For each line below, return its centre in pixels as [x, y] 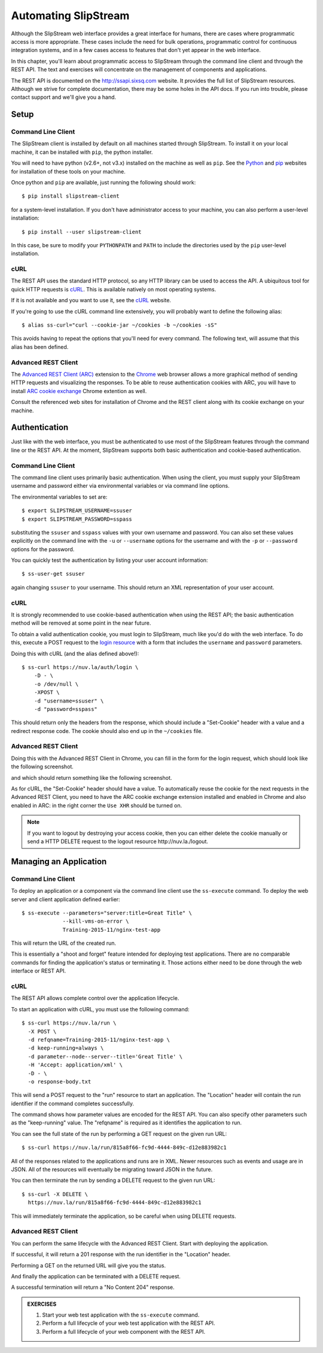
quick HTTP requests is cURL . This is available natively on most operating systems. [114, 289]
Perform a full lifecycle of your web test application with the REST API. [129, 1323]
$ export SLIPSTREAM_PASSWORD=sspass [77, 519]
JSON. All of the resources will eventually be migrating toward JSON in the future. [112, 1169]
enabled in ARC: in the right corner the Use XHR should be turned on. [97, 805]
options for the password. [43, 549]
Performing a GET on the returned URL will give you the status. [89, 1265]
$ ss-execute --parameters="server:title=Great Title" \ [107, 913]
